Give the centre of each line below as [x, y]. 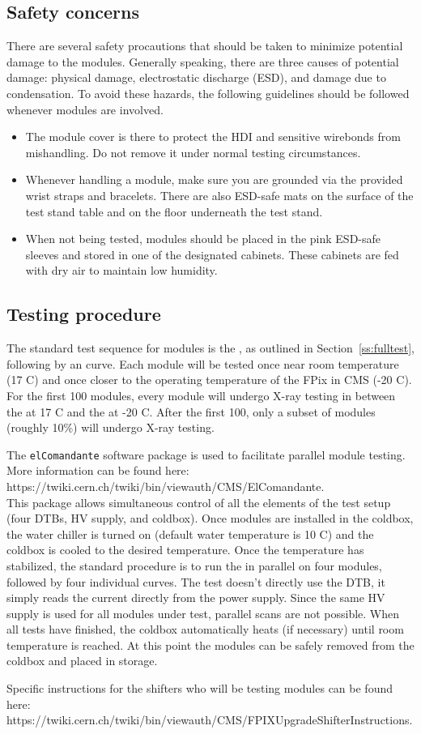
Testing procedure [84, 314]
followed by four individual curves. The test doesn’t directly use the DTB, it [196, 581]
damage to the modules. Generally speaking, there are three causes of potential [203, 61]
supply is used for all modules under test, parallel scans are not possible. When [203, 613]
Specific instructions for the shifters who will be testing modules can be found [200, 688]
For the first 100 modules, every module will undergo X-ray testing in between [201, 395]
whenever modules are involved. [85, 109]
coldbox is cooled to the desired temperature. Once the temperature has [185, 550]
